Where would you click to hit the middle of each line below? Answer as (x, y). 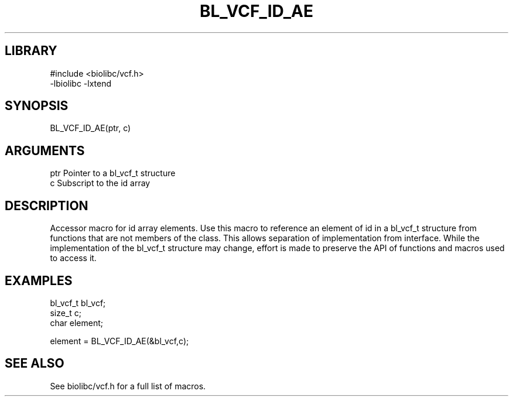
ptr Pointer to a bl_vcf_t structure (113, 173)
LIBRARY (31, 51)
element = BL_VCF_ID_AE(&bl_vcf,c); (119, 341)
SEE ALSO (35, 364)
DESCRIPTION (47, 205)
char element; (76, 323)
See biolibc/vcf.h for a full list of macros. (128, 386)
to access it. (73, 258)
